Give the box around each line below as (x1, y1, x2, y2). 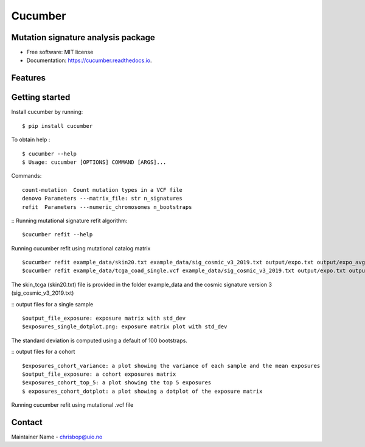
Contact (11, 417, 43, 428)
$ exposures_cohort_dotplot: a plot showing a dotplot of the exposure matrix (22, 387, 263, 395)
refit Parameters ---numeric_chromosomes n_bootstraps (22, 203, 192, 210)
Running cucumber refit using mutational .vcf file (11, 401, 134, 409)
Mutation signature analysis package (11, 32, 155, 43)
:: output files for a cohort (11, 348, 75, 356)
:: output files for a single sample (11, 300, 94, 308)
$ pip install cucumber (22, 122, 93, 129)
